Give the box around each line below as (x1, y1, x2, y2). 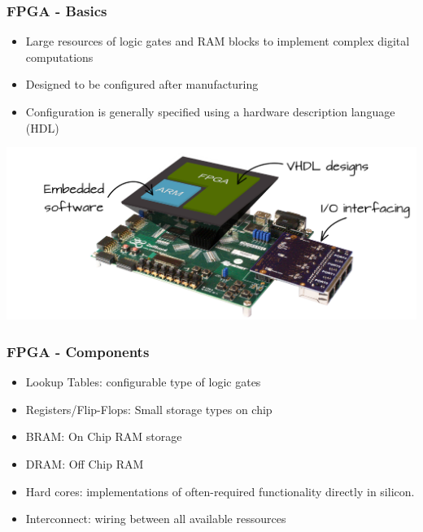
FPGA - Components (7, 341, 150, 361)
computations (25, 48, 94, 65)
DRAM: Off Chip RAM (25, 455, 144, 472)
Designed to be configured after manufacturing (25, 76, 259, 93)
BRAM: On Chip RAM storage (25, 428, 182, 445)
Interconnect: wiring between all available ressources (25, 510, 286, 527)
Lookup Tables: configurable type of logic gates (25, 373, 261, 390)
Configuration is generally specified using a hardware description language (25, 103, 395, 120)
